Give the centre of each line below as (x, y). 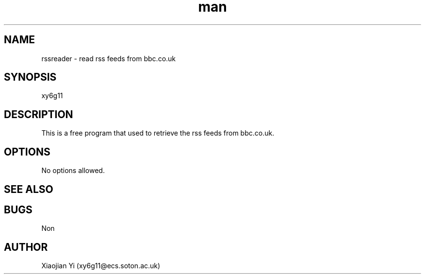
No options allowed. (73, 171)
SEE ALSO (29, 189)
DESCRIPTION (39, 114)
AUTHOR (26, 247)
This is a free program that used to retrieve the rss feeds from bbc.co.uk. (158, 133)
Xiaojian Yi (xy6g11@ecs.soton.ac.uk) (101, 266)
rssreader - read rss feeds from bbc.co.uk (109, 58)
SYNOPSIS (30, 77)
